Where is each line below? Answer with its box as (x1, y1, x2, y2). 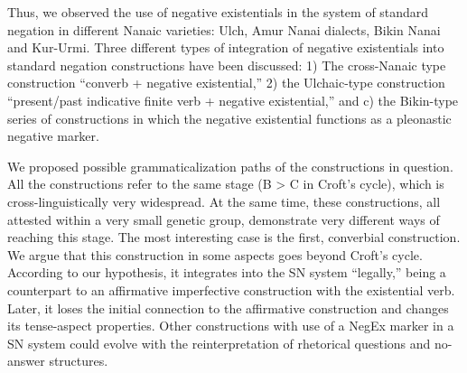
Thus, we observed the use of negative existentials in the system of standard (7, 3, 429, 21)
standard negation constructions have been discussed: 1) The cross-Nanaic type (7, 55, 446, 74)
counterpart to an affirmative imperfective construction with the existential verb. (7, 280, 455, 299)
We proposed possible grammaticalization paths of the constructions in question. (7, 156, 453, 175)
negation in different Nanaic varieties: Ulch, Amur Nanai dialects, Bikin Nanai (7, 20, 441, 39)
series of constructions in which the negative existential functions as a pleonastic (7, 108, 452, 127)
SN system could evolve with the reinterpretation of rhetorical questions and (7, 333, 431, 352)
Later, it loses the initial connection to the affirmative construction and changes (7, 298, 449, 317)
